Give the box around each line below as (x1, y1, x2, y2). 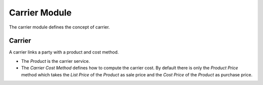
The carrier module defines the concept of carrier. (9, 24, 110, 30)
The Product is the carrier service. (21, 58, 90, 64)
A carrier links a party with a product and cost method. (9, 49, 119, 55)
